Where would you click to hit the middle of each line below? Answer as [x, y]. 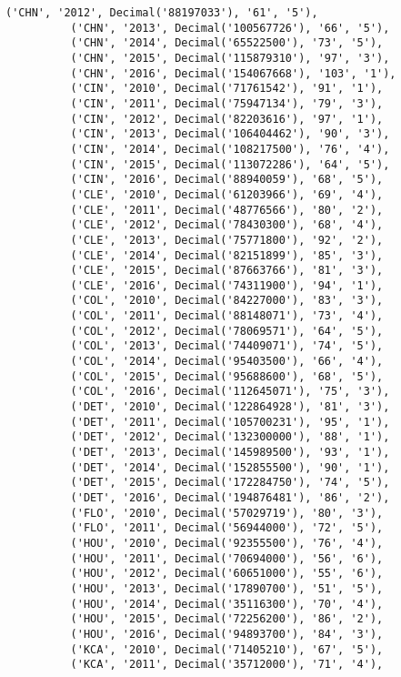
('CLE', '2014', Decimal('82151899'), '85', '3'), [227, 255]
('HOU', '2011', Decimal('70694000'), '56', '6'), [227, 558]
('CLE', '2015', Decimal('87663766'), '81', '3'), [227, 271]
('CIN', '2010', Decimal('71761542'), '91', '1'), [227, 89]
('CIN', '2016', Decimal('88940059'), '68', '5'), [227, 180]
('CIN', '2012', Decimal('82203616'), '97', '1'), [227, 119]
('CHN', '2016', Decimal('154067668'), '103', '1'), [233, 73]
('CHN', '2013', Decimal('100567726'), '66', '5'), [230, 28]
